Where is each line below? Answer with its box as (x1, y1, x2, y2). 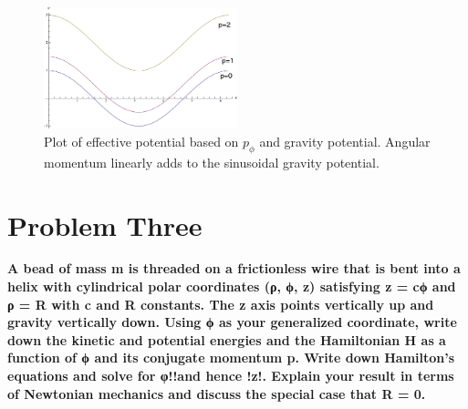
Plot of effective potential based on (44, 131, 239, 150)
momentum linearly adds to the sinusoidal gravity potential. (44, 152, 380, 171)
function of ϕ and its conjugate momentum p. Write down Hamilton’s (7, 348, 455, 367)
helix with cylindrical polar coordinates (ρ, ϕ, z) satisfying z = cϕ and (7, 277, 456, 296)
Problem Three (7, 206, 203, 243)
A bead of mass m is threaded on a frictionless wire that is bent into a (7, 259, 461, 278)
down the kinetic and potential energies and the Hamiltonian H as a (7, 330, 446, 349)
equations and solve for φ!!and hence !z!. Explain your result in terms (7, 366, 454, 385)
